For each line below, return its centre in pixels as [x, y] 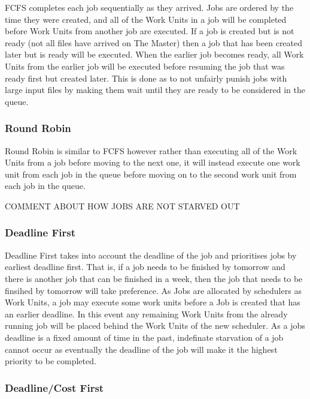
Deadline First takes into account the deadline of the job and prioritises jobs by [151, 255]
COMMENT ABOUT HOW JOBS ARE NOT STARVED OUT [122, 205]
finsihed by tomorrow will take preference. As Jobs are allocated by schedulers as [153, 290]
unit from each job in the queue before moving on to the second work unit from [151, 174]
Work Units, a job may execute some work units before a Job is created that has [153, 302]
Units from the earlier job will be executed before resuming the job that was [145, 66]
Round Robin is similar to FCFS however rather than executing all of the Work [151, 150]
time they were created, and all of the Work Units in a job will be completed [146, 19]
